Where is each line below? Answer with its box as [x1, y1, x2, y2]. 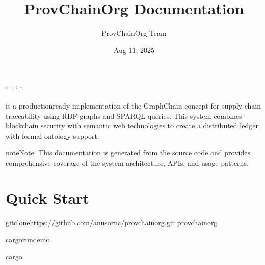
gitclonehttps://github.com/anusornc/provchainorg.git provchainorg [6, 217, 218, 227]
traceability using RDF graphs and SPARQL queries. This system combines [6, 110, 242, 121]
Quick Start [6, 187, 89, 208]
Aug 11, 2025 [113, 44, 155, 55]
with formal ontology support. [6, 130, 99, 141]
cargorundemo [6, 234, 50, 245]
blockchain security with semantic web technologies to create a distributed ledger [6, 120, 258, 131]
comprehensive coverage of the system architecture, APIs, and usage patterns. [6, 157, 249, 168]
